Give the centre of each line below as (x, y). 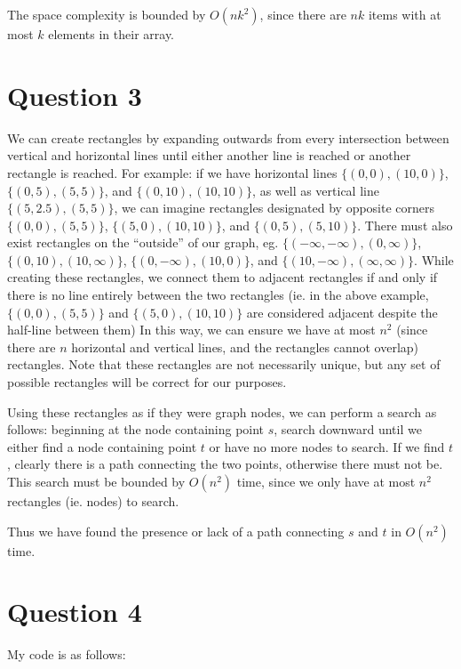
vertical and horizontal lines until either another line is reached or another (209, 155)
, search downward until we (348, 429)
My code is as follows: (67, 654)
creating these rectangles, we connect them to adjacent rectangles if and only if (223, 277)
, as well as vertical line (316, 190)
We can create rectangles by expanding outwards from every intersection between (228, 137)
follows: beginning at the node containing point (136, 429)
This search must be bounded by (96, 481)
